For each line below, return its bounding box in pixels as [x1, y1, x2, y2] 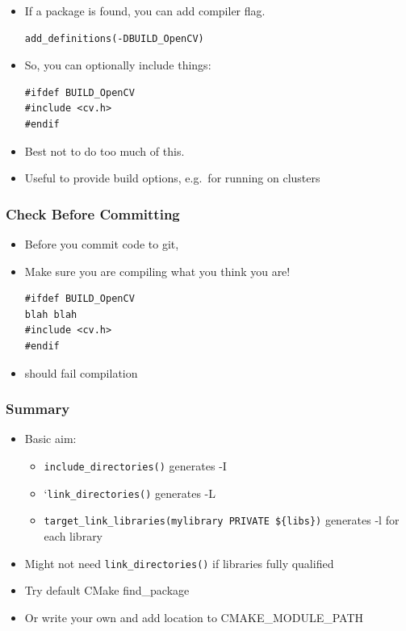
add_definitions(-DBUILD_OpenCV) [24, 32, 204, 44]
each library [44, 527, 103, 544]
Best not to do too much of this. [24, 142, 185, 159]
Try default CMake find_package [24, 582, 190, 599]
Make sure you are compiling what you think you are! [24, 262, 291, 279]
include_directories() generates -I [44, 457, 227, 474]
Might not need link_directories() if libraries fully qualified [24, 554, 334, 571]
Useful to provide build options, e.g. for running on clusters [24, 169, 320, 186]
